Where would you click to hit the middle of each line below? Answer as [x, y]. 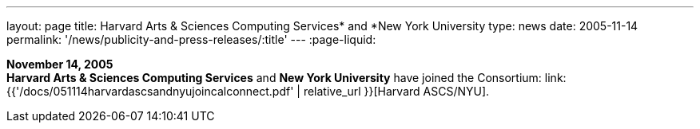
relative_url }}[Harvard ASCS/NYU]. [396, 91]
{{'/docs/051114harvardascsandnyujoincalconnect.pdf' [150, 91]
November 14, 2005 [60, 64]
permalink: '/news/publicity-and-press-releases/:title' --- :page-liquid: [191, 39]
